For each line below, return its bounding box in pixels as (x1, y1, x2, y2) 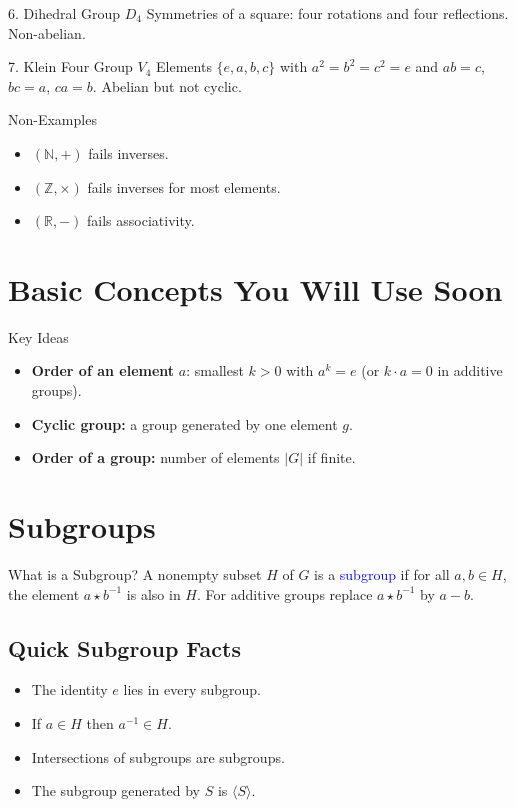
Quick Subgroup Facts (8, 632, 241, 663)
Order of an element (31, 360, 175, 381)
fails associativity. (87, 210, 195, 231)
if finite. (307, 447, 356, 468)
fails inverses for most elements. (87, 176, 281, 197)
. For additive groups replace (196, 583, 373, 604)
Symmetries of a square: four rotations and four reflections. (146, 3, 509, 23)
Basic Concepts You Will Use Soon (8, 268, 503, 309)
